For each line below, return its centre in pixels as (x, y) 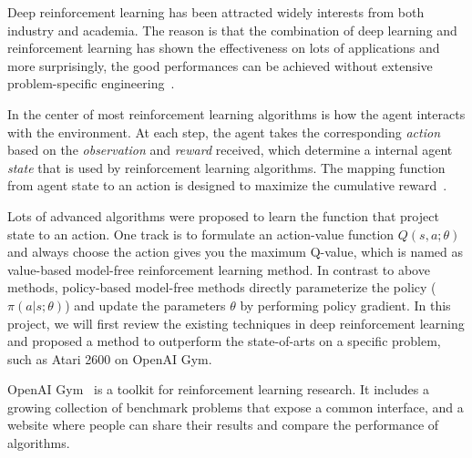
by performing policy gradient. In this (345, 305)
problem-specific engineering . (91, 83)
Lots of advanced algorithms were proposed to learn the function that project (223, 215)
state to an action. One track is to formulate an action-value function (201, 234)
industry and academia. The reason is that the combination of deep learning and (232, 30)
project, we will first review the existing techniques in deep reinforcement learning (236, 323)
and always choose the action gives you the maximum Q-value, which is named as (236, 252)
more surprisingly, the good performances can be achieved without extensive (220, 65)
